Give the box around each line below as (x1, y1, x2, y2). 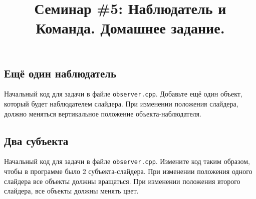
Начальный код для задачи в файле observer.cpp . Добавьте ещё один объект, (4, 88, 242, 99)
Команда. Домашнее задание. (36, 17, 225, 38)
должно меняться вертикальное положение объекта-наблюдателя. (4, 108, 201, 118)
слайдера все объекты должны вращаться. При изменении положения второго (4, 175, 240, 186)
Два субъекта (4, 132, 69, 148)
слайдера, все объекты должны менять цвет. (4, 185, 139, 196)
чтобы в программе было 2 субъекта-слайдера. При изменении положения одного (4, 166, 252, 176)
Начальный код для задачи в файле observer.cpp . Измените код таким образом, (4, 156, 250, 166)
